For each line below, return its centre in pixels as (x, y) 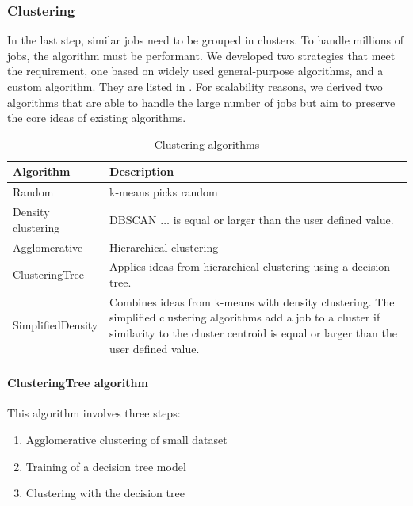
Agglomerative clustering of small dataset (126, 440)
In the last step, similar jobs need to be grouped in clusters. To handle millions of (205, 40)
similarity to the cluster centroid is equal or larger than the (253, 332)
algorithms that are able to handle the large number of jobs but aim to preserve (201, 102)
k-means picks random (164, 192)
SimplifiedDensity (55, 325)
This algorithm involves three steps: (94, 413)
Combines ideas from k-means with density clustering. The (252, 301)
